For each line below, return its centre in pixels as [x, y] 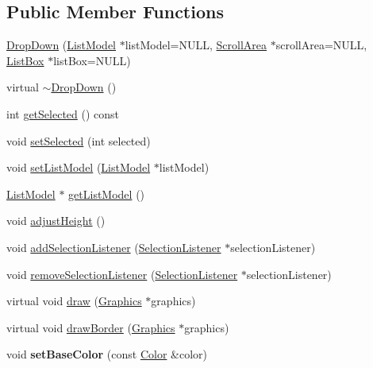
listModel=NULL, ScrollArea [196, 45]
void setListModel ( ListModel [79, 167]
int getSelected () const [63, 113]
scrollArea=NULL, [321, 45]
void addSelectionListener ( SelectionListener [114, 247]
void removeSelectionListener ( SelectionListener [122, 274]
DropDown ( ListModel [62, 45]
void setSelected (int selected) [79, 140]
